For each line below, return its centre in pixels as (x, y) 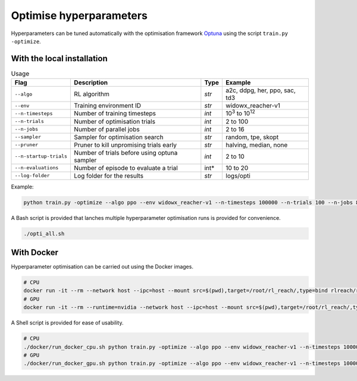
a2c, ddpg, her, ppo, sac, (261, 90)
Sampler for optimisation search (119, 137)
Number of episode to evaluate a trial (126, 168)
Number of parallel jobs (107, 129)
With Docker (35, 252)
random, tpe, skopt (252, 137)
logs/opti (238, 175)
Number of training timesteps (115, 114)
